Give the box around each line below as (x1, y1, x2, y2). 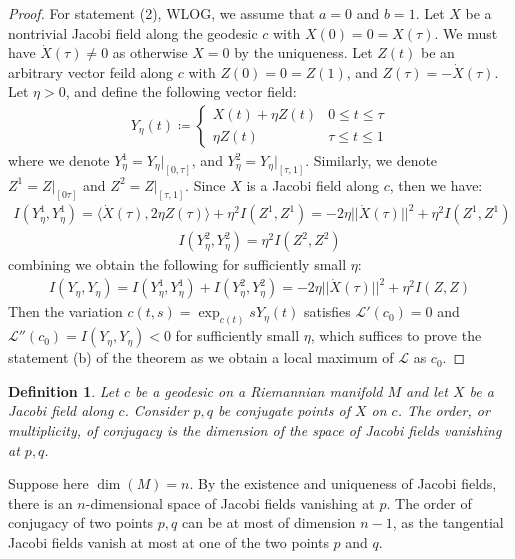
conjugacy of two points (8, 512, 154, 533)
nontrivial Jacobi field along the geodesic (8, 22, 258, 43)
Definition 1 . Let (8, 380, 119, 401)
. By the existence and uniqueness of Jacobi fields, (189, 473, 497, 494)
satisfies (303, 301, 351, 322)
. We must (434, 22, 498, 43)
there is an (8, 492, 73, 513)
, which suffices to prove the (310, 325, 482, 346)
